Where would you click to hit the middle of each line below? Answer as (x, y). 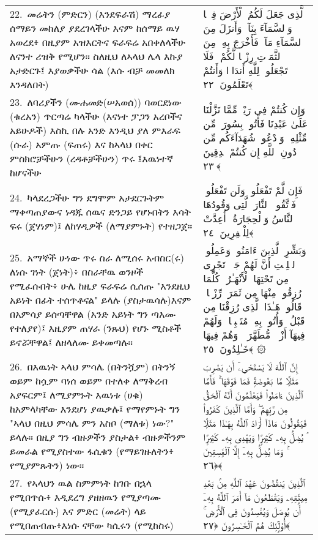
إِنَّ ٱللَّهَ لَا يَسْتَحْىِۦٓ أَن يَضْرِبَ (251, 366)
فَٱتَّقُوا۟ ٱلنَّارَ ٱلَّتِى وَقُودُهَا (250, 204)
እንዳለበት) (29, 84)
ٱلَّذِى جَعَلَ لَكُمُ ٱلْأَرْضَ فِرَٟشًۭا (255, 14)
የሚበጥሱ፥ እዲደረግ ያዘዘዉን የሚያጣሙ (85, 497)
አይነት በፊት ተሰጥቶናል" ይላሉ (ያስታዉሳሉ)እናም (101, 299)
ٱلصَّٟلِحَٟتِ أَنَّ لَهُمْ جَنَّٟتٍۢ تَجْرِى (251, 264)
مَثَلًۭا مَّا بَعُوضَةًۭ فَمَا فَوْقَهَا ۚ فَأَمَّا (251, 381)
